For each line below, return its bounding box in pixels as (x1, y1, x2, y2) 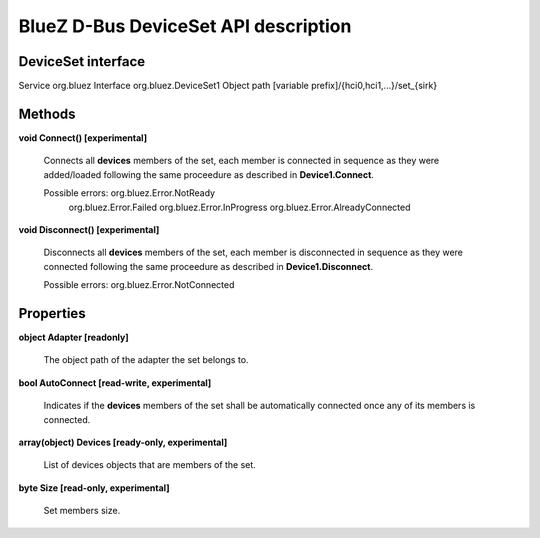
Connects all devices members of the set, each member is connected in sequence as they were (43, 155, 440, 167)
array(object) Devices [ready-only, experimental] (18, 436, 228, 448)
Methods (18, 105, 76, 122)
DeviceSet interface (18, 53, 146, 70)
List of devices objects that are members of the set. (43, 459, 257, 471)
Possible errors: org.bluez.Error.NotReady (43, 187, 215, 199)
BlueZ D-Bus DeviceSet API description (18, 15, 352, 37)
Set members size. (43, 505, 121, 517)
